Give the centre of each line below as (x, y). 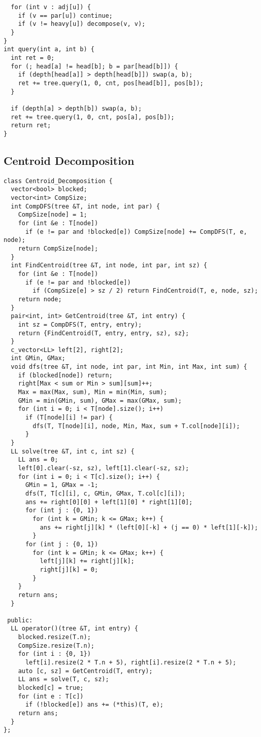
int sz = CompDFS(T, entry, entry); (80, 324)
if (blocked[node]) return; (65, 375)
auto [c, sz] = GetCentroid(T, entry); (85, 671)
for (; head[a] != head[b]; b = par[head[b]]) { (94, 66)
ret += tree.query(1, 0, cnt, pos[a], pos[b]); (93, 117)
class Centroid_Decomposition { (58, 181)
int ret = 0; (33, 58)
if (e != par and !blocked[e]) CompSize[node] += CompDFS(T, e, (136, 232)
